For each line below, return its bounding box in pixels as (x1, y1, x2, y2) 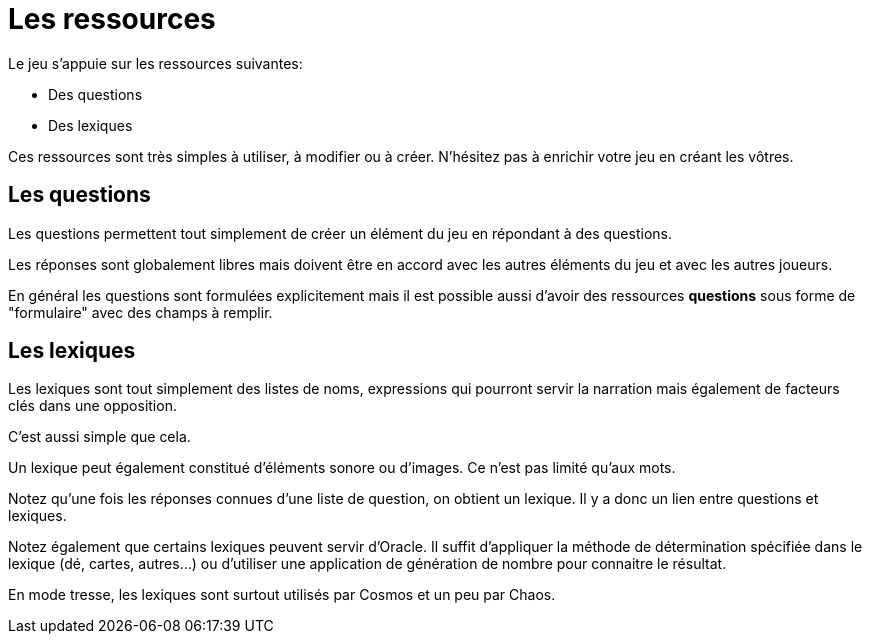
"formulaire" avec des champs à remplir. (8, 303, 273, 321)
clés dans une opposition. (8, 397, 177, 415)
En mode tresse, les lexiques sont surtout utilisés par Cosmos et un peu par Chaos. (8, 586, 556, 604)
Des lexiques (48, 116, 133, 134)
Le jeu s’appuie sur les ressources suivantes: (8, 54, 303, 72)
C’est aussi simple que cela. (8, 428, 191, 446)
